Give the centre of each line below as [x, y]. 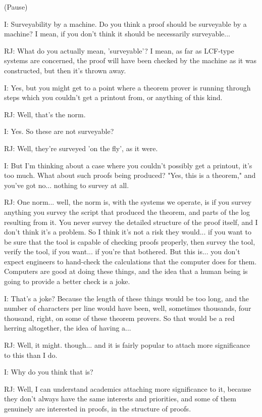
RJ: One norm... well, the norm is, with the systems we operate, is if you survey [128, 202]
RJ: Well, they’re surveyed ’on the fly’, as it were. [81, 148]
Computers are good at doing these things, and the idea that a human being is [126, 271]
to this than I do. [31, 355]
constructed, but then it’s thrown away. [65, 70]
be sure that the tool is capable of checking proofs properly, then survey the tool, [130, 241]
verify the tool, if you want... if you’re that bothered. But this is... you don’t [122, 251]
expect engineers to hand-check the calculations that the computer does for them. [130, 261]
